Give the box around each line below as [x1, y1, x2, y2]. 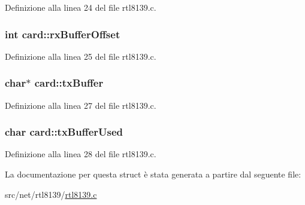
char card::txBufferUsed [5, 124, 123, 139]
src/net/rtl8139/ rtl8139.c [5, 188, 97, 200]
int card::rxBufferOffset [5, 26, 120, 41]
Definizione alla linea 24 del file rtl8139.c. [5, 1, 156, 13]
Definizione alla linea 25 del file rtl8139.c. [5, 50, 156, 62]
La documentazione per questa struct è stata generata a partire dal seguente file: [5, 168, 301, 180]
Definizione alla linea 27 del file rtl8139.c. [5, 99, 156, 111]
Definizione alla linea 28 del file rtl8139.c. [5, 148, 156, 160]
